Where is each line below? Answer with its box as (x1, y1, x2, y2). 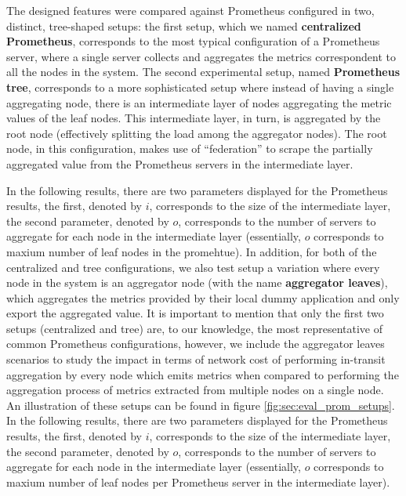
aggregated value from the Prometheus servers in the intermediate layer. (6, 155, 353, 172)
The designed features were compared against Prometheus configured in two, (6, 2, 375, 18)
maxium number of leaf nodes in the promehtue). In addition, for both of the (6, 243, 377, 259)
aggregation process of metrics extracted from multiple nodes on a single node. (6, 382, 384, 398)
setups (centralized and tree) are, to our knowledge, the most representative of (6, 320, 383, 336)
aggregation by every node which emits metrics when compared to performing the (6, 366, 399, 382)
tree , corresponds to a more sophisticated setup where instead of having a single (6, 78, 394, 95)
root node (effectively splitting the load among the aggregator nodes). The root (6, 125, 387, 141)
